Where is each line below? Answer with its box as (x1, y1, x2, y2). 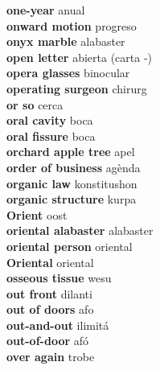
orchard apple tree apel (6, 143, 135, 160)
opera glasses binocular (6, 64, 130, 81)
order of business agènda (6, 158, 141, 175)
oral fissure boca (6, 127, 96, 144)
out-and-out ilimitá (6, 316, 109, 333)
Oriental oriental (6, 253, 94, 270)
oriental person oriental (6, 237, 133, 254)
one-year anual (6, 2, 85, 18)
